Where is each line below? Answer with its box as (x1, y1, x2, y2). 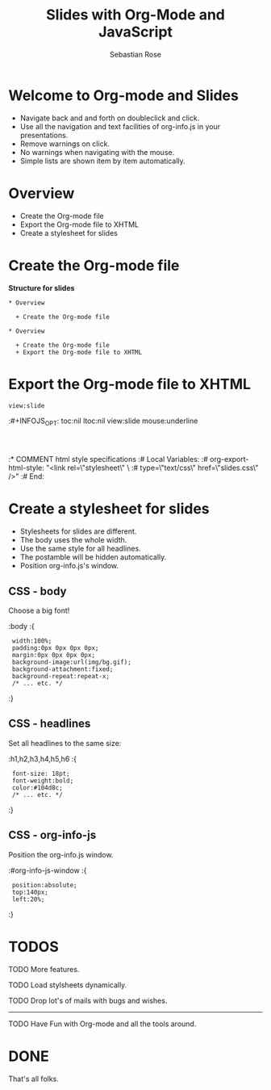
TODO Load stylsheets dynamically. (8, 979, 127, 990)
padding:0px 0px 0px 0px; (11, 644, 99, 652)
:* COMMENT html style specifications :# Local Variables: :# (8, 455, 208, 464)
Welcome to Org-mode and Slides (8, 86, 240, 104)
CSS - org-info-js (8, 828, 97, 842)
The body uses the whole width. (19, 535, 127, 545)
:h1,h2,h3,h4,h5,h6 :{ (8, 753, 77, 764)
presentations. (19, 130, 69, 140)
